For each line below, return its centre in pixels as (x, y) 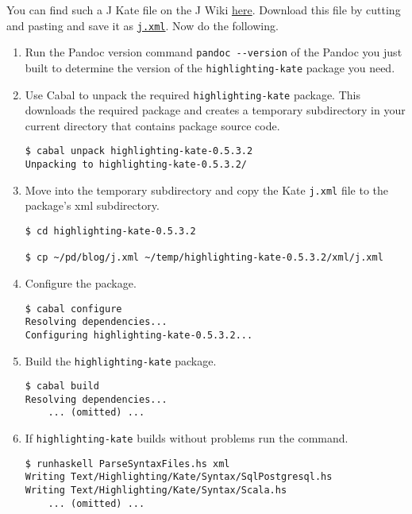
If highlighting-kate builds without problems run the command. (187, 438)
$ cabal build (62, 386)
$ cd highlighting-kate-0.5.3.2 (110, 231)
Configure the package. (81, 282)
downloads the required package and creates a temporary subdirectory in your (215, 110)
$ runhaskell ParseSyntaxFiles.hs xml (127, 464)
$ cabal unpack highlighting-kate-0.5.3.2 (139, 151)
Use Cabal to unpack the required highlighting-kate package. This (193, 94)
